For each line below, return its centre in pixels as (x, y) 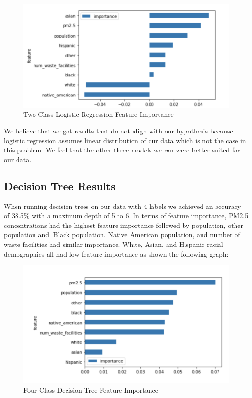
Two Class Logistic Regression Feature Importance (99, 114)
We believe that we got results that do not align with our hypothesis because (118, 131)
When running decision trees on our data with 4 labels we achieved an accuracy (123, 206)
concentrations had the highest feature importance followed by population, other (124, 225)
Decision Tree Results (60, 185)
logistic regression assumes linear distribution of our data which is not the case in (125, 140)
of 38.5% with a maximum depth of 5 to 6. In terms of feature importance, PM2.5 (126, 216)
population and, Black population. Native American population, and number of (122, 235)
